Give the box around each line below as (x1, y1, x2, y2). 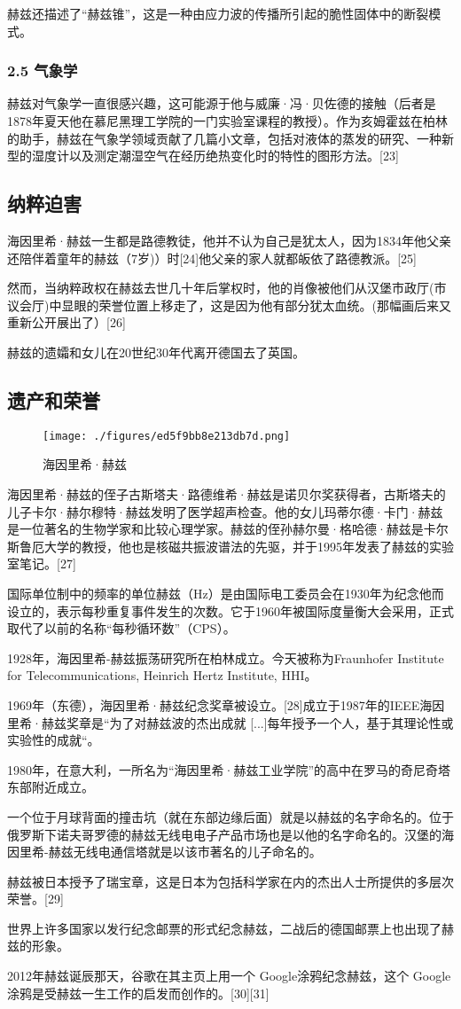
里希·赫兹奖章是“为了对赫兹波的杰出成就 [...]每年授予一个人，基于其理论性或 (7, 713, 454, 731)
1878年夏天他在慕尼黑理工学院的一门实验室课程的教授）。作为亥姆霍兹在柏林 (7, 112, 448, 129)
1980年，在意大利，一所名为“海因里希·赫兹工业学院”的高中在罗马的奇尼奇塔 (7, 760, 451, 778)
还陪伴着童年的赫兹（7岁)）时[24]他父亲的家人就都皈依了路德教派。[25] (7, 248, 418, 267)
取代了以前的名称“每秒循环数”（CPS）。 (7, 619, 236, 637)
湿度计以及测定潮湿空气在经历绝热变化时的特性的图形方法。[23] (31, 146, 399, 165)
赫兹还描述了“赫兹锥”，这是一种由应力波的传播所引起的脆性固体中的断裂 (7, 4, 429, 22)
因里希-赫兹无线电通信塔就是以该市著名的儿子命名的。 (7, 842, 322, 861)
